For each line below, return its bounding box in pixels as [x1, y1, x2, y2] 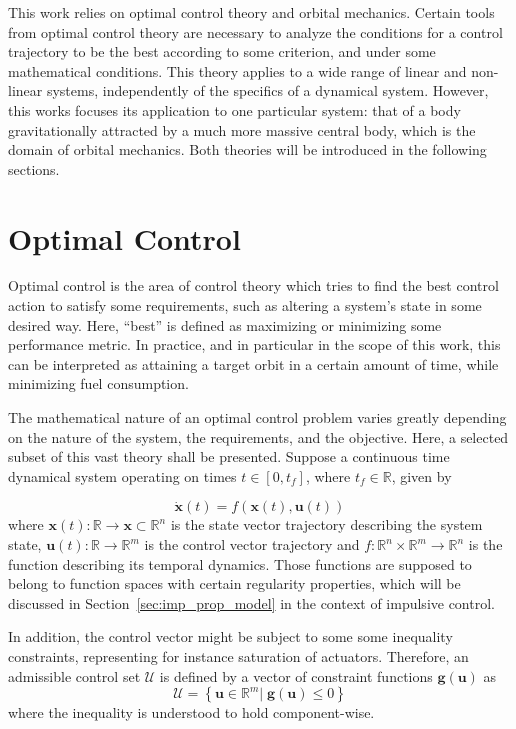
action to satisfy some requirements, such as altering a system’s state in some [8, 295, 482, 316]
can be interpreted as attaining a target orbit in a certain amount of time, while [8, 353, 499, 374]
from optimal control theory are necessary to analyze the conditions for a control [8, 21, 503, 42]
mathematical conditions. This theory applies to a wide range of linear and [8, 60, 467, 81]
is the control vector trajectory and [144, 534, 360, 554]
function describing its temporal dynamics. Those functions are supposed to [8, 553, 472, 574]
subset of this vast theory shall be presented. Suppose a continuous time [8, 446, 450, 467]
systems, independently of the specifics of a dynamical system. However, [46, 80, 489, 101]
